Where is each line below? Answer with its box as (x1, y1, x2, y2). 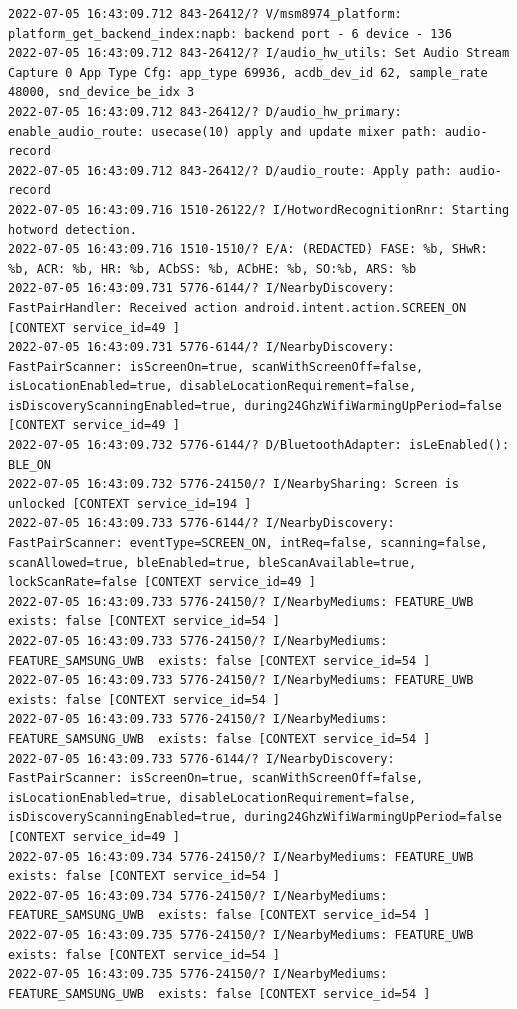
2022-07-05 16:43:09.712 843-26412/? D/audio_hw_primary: (8, 104, 402, 119)
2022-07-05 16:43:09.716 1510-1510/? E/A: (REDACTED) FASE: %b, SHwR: (8, 242, 488, 257)
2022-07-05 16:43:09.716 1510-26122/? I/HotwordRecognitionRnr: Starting (8, 202, 510, 217)
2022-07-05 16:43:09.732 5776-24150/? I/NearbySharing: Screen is (8, 477, 460, 492)
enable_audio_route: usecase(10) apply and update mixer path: (8, 124, 438, 139)
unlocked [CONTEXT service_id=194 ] (8, 496, 252, 511)
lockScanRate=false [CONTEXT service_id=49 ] (8, 575, 316, 590)
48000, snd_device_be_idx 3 (8, 85, 195, 100)
